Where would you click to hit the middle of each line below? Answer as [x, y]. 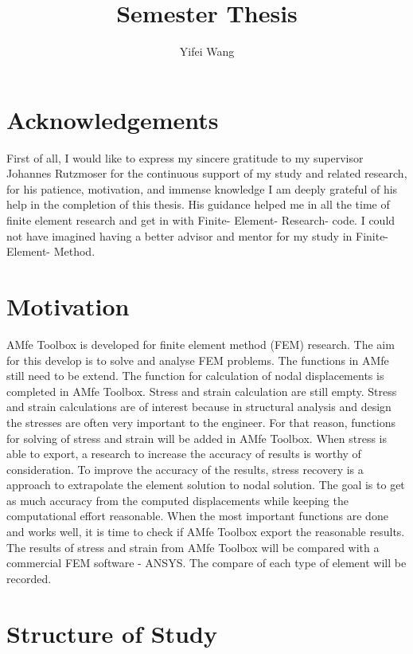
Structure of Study [112, 633]
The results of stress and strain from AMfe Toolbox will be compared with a [193, 547]
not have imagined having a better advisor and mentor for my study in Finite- [198, 235]
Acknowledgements [113, 119]
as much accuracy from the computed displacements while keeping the [177, 500]
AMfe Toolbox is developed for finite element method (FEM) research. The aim [201, 344]
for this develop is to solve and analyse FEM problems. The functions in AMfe [198, 360]
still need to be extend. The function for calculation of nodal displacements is [195, 376]
